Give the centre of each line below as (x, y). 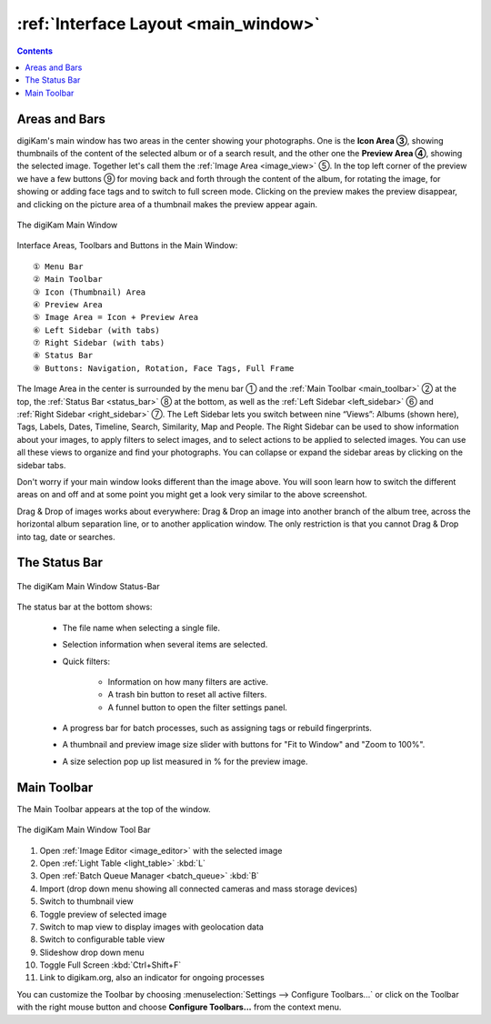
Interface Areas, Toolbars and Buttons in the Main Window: (127, 246)
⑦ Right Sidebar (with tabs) (99, 343)
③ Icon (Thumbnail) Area (89, 292)
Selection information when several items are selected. (165, 645)
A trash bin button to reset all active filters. (187, 695)
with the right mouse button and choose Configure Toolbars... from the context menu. (179, 1007)
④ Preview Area (68, 304)
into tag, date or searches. (66, 537)
